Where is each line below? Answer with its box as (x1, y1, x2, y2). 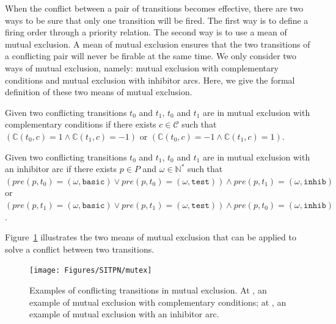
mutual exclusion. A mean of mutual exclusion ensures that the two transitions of (5, 37, 310, 50)
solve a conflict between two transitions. (5, 242, 155, 255)
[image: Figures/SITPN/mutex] (29, 266, 152, 275)
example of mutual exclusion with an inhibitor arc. (29, 308, 219, 320)
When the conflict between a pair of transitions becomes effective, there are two (5, 2, 304, 14)
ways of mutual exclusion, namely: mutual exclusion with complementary (5, 61, 279, 74)
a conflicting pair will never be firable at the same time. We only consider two (5, 49, 297, 62)
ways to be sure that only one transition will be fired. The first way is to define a (5, 13, 309, 26)
